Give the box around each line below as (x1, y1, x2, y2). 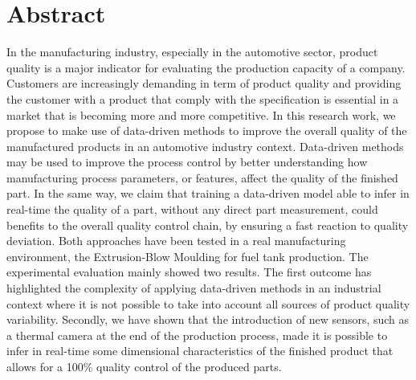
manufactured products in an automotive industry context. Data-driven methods (6, 137, 404, 154)
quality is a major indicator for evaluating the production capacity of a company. (6, 59, 406, 76)
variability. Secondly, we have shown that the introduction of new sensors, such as (6, 311, 410, 328)
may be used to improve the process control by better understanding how (6, 153, 368, 170)
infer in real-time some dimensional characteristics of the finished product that (6, 342, 394, 359)
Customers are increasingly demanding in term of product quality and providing (6, 75, 402, 92)
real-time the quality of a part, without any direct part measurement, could (6, 201, 378, 218)
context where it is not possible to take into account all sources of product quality (6, 295, 410, 312)
